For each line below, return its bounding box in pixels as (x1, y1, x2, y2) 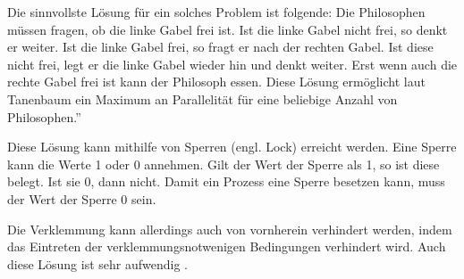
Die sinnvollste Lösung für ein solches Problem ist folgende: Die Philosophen (7, 3, 426, 21)
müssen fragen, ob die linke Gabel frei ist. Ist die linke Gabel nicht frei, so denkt (7, 20, 448, 38)
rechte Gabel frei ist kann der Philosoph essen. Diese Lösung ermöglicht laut (7, 72, 426, 91)
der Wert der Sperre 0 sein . (7, 189, 156, 208)
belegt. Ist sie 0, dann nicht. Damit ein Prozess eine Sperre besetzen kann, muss (7, 172, 445, 191)
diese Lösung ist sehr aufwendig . (7, 254, 188, 273)
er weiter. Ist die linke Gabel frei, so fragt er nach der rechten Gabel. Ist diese (7, 37, 434, 56)
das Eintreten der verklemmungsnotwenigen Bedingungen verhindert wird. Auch (7, 237, 446, 256)
